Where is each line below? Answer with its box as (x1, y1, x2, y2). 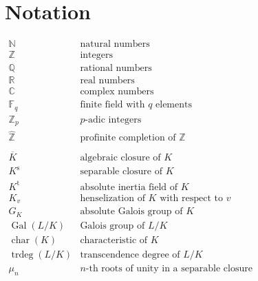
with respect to (160, 193, 224, 203)
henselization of (80, 193, 145, 203)
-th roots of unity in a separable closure (85, 263, 252, 273)
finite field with (80, 100, 145, 110)
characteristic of (80, 235, 148, 245)
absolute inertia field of (80, 182, 178, 192)
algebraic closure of (80, 152, 161, 163)
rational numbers (80, 63, 152, 74)
